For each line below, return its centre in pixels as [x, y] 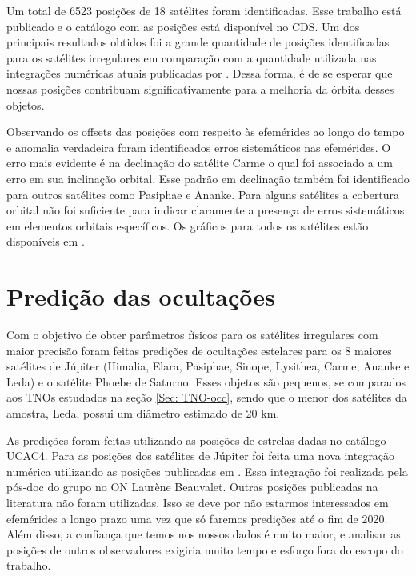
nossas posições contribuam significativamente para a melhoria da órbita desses [200, 88]
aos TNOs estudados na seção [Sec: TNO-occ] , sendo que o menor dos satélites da [207, 397]
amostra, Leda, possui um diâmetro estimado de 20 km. [143, 413]
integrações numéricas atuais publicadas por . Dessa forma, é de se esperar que [200, 73]
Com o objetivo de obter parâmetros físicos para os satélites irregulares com [192, 335]
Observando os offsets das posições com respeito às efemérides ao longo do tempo [206, 132]
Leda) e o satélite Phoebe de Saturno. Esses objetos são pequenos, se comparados [206, 381]
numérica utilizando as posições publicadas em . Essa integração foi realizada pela [207, 471]
